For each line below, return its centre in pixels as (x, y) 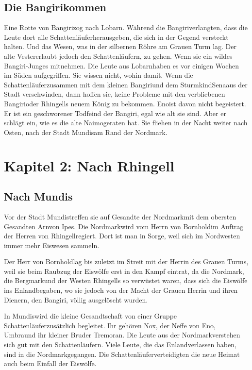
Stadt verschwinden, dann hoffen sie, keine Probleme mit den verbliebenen (115, 94)
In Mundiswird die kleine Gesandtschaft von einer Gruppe (91, 316)
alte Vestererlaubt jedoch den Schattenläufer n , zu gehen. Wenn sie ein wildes (118, 56)
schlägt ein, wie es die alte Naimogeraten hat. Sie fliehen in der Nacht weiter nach (126, 123)
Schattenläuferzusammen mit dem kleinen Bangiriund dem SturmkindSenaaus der (126, 84)
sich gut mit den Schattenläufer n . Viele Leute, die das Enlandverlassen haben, (120, 345)
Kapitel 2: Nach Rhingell (89, 165)
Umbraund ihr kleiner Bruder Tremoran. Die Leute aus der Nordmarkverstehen (122, 335)
